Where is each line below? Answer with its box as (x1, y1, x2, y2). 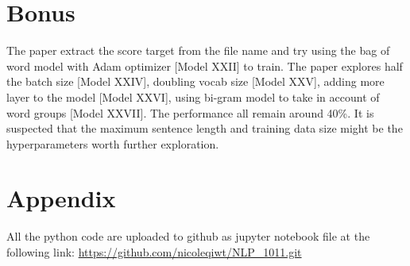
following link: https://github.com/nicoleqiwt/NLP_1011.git (6, 244, 302, 260)
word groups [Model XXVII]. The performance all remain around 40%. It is (6, 104, 374, 121)
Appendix (6, 182, 116, 214)
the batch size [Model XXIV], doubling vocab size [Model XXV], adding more (6, 73, 385, 90)
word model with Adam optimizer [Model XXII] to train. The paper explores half (6, 57, 403, 74)
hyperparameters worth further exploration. (6, 135, 219, 152)
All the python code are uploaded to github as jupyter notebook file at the (6, 228, 370, 245)
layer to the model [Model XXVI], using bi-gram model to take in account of (6, 88, 380, 105)
